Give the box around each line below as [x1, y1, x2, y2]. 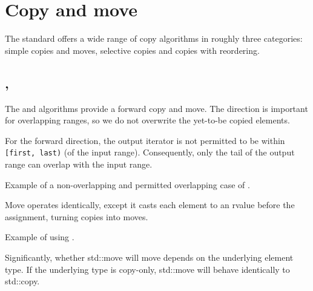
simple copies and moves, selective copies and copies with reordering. [5, 44, 260, 56]
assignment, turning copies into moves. [5, 210, 148, 223]
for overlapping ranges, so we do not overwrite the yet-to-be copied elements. [5, 114, 290, 126]
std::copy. [5, 275, 40, 287]
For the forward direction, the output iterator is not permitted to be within [5, 134, 285, 146]
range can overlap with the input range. [5, 157, 153, 170]
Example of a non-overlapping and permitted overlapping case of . [5, 178, 250, 191]
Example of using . [5, 231, 74, 243]
